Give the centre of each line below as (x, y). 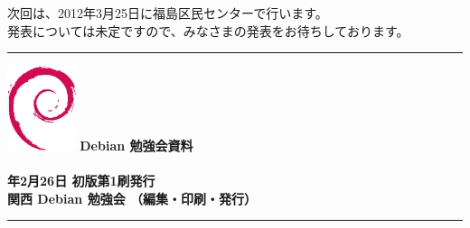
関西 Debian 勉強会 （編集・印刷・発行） (132, 198)
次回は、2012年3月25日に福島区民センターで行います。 (168, 13)
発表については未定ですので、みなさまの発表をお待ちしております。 (208, 30)
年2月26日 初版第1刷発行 (81, 180)
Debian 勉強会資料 (136, 145)
